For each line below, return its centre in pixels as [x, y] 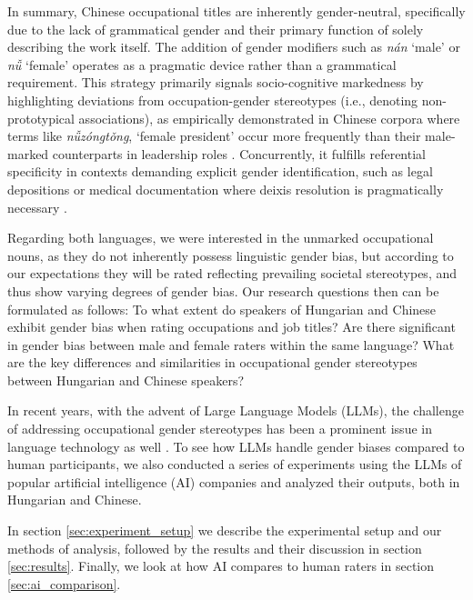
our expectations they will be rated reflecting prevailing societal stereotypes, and [232, 273]
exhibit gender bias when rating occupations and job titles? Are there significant [231, 327]
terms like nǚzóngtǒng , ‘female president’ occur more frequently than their [214, 136]
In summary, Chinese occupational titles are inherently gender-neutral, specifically [236, 11]
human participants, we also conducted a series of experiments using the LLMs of [235, 464]
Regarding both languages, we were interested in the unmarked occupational [221, 238]
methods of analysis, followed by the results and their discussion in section [215, 548]
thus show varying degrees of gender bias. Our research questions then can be [223, 290]
